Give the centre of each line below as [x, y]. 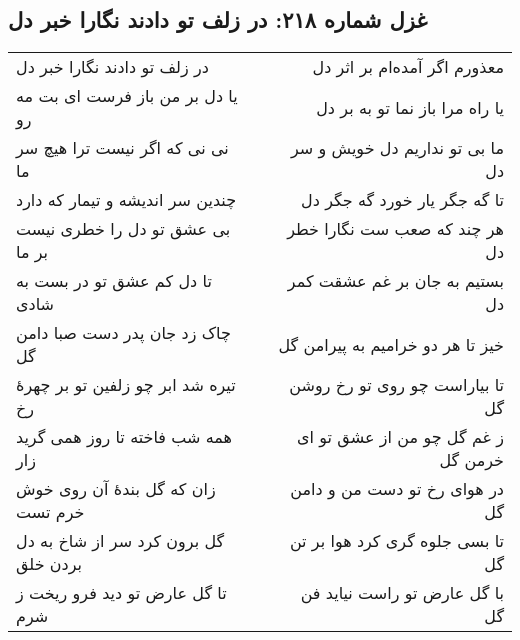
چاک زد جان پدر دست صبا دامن [123, 333]
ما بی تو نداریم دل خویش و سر [397, 148]
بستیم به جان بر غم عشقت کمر [395, 281]
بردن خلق [49, 564]
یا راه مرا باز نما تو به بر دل [410, 107]
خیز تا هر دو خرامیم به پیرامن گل [391, 344]
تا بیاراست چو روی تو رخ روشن [396, 385]
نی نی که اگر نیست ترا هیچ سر [122, 148]
